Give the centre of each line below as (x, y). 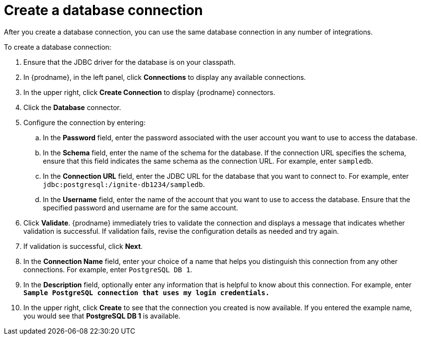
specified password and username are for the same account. (141, 207)
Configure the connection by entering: (84, 122)
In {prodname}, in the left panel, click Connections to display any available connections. (165, 77)
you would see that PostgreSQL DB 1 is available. (102, 316)
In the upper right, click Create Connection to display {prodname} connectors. (149, 92)
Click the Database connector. (72, 107)
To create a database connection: (58, 47)
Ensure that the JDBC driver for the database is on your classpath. (130, 62)
